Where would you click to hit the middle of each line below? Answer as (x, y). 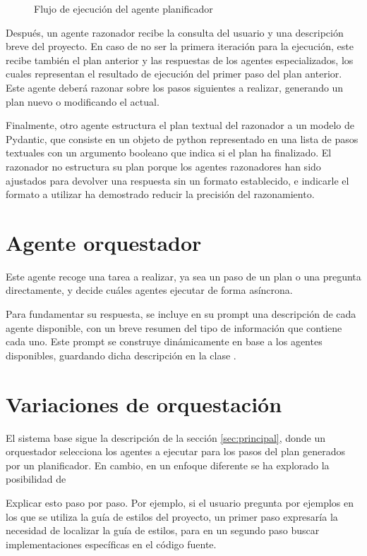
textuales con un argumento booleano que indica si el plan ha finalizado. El (169, 153)
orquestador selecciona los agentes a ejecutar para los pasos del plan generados (176, 451)
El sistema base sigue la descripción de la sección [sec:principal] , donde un (166, 437)
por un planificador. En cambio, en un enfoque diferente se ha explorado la (168, 465)
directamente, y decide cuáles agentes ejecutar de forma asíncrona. (149, 290)
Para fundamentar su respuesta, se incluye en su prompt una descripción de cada (181, 314)
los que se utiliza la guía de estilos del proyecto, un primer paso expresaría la (172, 516)
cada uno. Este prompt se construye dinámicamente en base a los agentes (164, 341)
